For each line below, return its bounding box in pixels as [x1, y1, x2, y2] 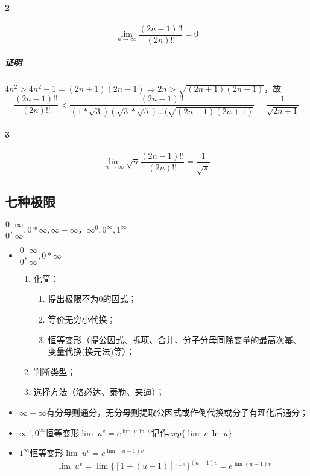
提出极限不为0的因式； [48, 292, 137, 305]
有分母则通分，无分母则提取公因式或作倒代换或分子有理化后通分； [46, 405, 308, 418]
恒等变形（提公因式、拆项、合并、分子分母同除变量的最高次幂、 [48, 333, 302, 346]
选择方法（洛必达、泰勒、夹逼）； [33, 385, 165, 398]
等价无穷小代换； [48, 313, 116, 326]
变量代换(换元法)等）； [48, 345, 135, 358]
